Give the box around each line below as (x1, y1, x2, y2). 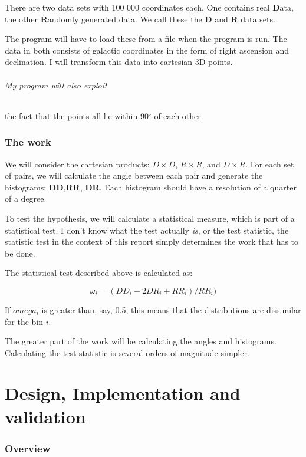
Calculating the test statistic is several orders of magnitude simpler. (5, 346, 249, 359)
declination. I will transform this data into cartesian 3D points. (5, 55, 233, 68)
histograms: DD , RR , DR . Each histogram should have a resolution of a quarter (5, 180, 297, 193)
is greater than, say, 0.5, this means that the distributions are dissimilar (41, 303, 301, 315)
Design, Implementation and (5, 381, 241, 405)
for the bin (5, 315, 44, 327)
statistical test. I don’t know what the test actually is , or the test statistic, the (5, 223, 289, 236)
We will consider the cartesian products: (5, 157, 150, 170)
